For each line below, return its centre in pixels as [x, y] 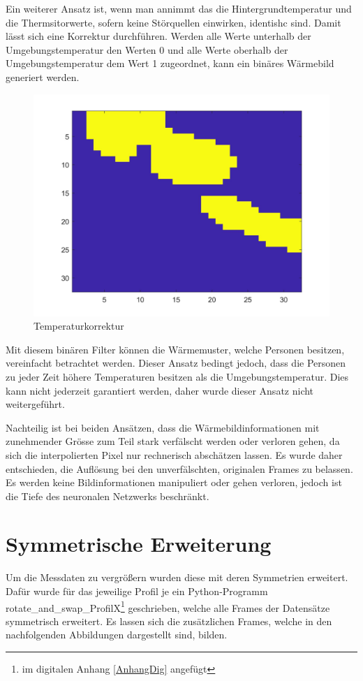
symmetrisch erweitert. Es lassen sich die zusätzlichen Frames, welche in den [169, 621]
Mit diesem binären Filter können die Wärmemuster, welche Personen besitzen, [175, 349]
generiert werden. [43, 76]
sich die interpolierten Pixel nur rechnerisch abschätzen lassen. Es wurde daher [174, 454]
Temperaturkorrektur [79, 326]
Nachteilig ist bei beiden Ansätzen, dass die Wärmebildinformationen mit [163, 427]
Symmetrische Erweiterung [139, 544]
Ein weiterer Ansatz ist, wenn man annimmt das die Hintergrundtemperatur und [179, 8]
